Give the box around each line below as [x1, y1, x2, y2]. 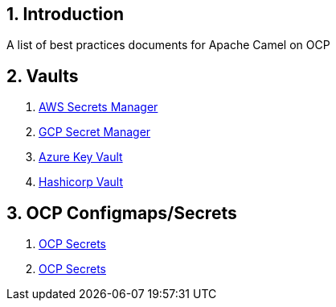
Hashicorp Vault [39, 175, 123, 189]
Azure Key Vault [39, 150, 123, 164]
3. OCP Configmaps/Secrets [6, 202, 237, 223]
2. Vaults [6, 65, 79, 86]
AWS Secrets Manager [39, 100, 158, 114]
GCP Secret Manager [39, 125, 151, 139]
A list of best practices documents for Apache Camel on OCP [6, 38, 330, 52]
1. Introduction [6, 4, 124, 24]
